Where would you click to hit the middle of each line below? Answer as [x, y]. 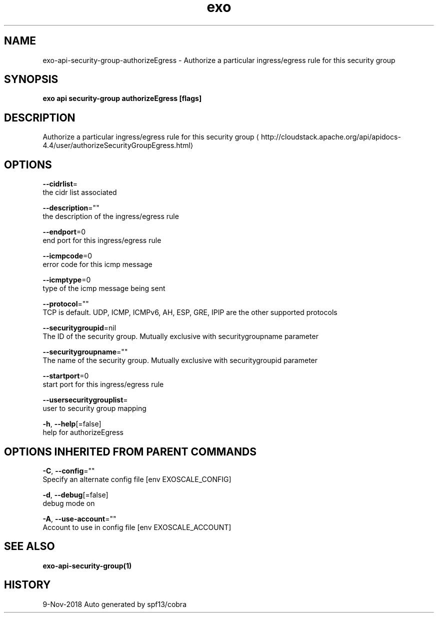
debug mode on [69, 503]
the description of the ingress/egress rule [111, 216]
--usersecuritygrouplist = [85, 400]
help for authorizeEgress [83, 432]
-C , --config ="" [69, 470]
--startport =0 [66, 376]
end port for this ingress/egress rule [102, 240]
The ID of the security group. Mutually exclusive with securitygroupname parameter [180, 336]
